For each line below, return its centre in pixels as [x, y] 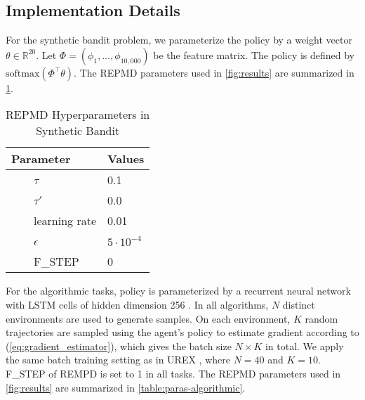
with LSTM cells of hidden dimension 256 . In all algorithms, [137, 304]
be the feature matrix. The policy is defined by [254, 54]
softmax [23, 73]
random [321, 318]
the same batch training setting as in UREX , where [118, 360]
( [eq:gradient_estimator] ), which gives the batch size [119, 346]
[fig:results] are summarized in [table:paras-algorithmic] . [126, 387]
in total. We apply [304, 346]
